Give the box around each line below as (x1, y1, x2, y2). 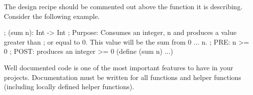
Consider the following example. (4, 11, 100, 21)
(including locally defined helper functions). (4, 81, 135, 92)
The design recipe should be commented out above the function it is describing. (4, 1, 243, 11)
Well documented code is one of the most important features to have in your (4, 62, 233, 72)
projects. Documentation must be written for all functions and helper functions (4, 72, 241, 82)
